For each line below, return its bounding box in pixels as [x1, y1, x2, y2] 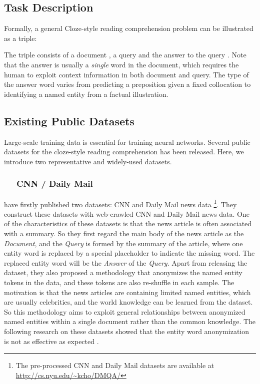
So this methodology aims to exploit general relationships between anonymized [4, 306, 245, 317]
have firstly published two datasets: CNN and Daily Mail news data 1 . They [4, 197, 237, 209]
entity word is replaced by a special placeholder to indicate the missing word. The [4, 248, 255, 258]
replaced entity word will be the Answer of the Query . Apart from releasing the [4, 257, 247, 268]
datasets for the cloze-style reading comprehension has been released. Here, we [4, 146, 244, 157]
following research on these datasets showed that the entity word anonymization [4, 326, 249, 336]
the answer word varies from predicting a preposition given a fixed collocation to [4, 79, 251, 89]
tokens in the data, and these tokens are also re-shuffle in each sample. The [4, 277, 234, 287]
